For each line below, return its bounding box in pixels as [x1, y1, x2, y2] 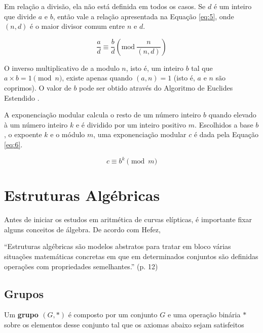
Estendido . [4, 92, 40, 103]
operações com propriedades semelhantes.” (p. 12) [4, 261, 158, 271]
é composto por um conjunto [68, 309, 158, 320]
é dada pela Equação [194, 129, 258, 140]
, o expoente [4, 129, 42, 140]
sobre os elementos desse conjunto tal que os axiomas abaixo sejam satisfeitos [4, 319, 244, 329]
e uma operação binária [167, 309, 241, 320]
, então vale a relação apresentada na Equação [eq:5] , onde [53, 11, 234, 21]
